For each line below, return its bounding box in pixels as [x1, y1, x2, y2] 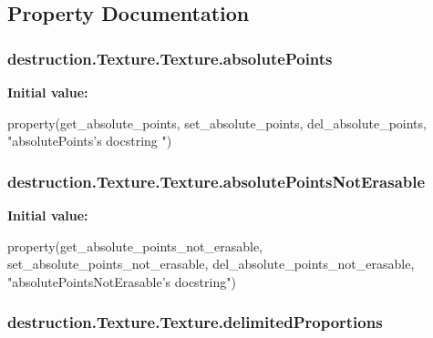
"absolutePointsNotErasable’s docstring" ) [7, 271, 236, 291]
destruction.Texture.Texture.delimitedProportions [7, 311, 383, 333]
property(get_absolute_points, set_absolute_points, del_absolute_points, [7, 113, 427, 132]
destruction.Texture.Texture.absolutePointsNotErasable [7, 169, 426, 192]
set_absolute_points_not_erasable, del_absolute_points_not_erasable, [7, 254, 415, 273]
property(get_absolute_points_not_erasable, [7, 236, 263, 255]
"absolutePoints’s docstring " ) [7, 131, 172, 150]
